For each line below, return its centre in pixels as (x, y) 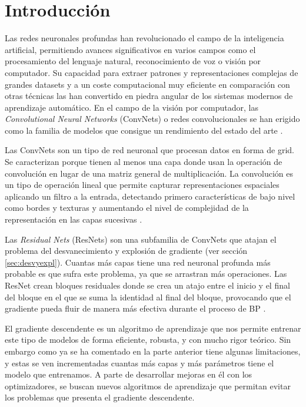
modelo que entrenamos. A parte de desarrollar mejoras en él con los (129, 374)
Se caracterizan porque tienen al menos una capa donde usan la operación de (144, 162)
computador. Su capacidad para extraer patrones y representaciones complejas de (152, 72)
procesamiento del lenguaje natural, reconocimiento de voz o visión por (133, 61)
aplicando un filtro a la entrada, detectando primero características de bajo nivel (150, 196)
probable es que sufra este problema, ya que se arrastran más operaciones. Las (146, 274)
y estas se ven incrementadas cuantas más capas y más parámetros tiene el (139, 363)
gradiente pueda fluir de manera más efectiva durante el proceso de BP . (135, 308)
